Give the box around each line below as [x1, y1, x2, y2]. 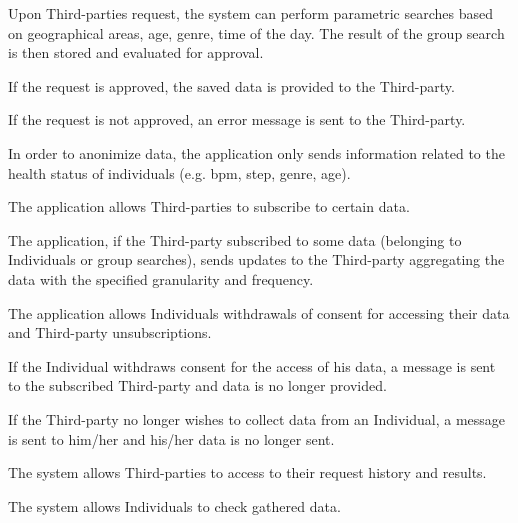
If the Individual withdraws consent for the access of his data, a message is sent [8, 355, 496, 376]
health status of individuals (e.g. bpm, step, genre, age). [8, 162, 351, 183]
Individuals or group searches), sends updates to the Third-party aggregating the [8, 249, 505, 270]
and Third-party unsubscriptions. [8, 322, 212, 343]
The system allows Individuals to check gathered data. [8, 495, 341, 516]
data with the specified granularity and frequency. [8, 268, 314, 289]
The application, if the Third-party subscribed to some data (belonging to [8, 229, 462, 250]
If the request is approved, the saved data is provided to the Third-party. [8, 75, 455, 96]
